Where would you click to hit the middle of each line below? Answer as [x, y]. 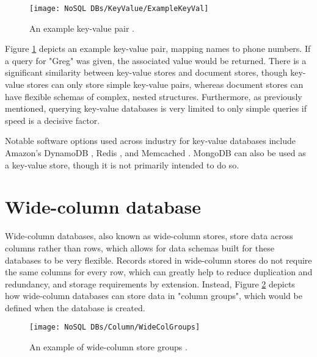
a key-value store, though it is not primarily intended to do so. [122, 164]
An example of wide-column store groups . [108, 347]
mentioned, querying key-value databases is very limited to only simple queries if [156, 108]
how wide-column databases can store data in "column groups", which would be [154, 296]
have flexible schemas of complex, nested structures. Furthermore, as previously [154, 96]
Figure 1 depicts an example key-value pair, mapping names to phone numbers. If [158, 49]
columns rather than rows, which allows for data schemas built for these [140, 247]
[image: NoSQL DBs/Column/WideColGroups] [115, 327]
